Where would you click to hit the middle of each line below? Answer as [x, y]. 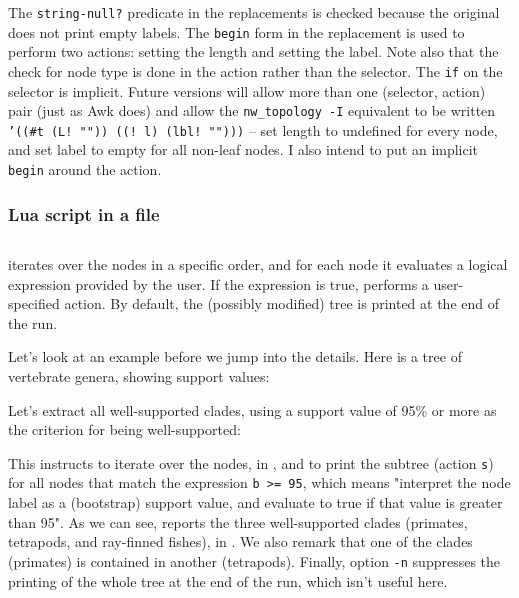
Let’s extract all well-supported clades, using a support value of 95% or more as [252, 409]
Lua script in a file [84, 213]
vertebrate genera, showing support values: [139, 375]
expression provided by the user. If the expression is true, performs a [218, 283]
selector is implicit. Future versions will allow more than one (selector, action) [247, 90]
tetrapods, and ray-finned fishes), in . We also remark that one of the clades [240, 541]
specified [34, 303]
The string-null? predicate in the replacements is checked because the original [254, 12]
